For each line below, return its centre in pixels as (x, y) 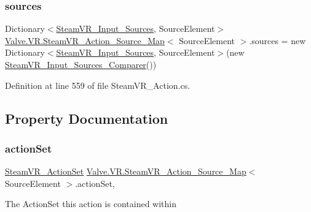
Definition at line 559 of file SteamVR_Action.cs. (98, 85)
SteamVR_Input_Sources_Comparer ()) (81, 64)
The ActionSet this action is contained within (91, 204)
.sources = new (278, 40)
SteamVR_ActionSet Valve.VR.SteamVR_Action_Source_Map (126, 171)
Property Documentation (87, 118)
